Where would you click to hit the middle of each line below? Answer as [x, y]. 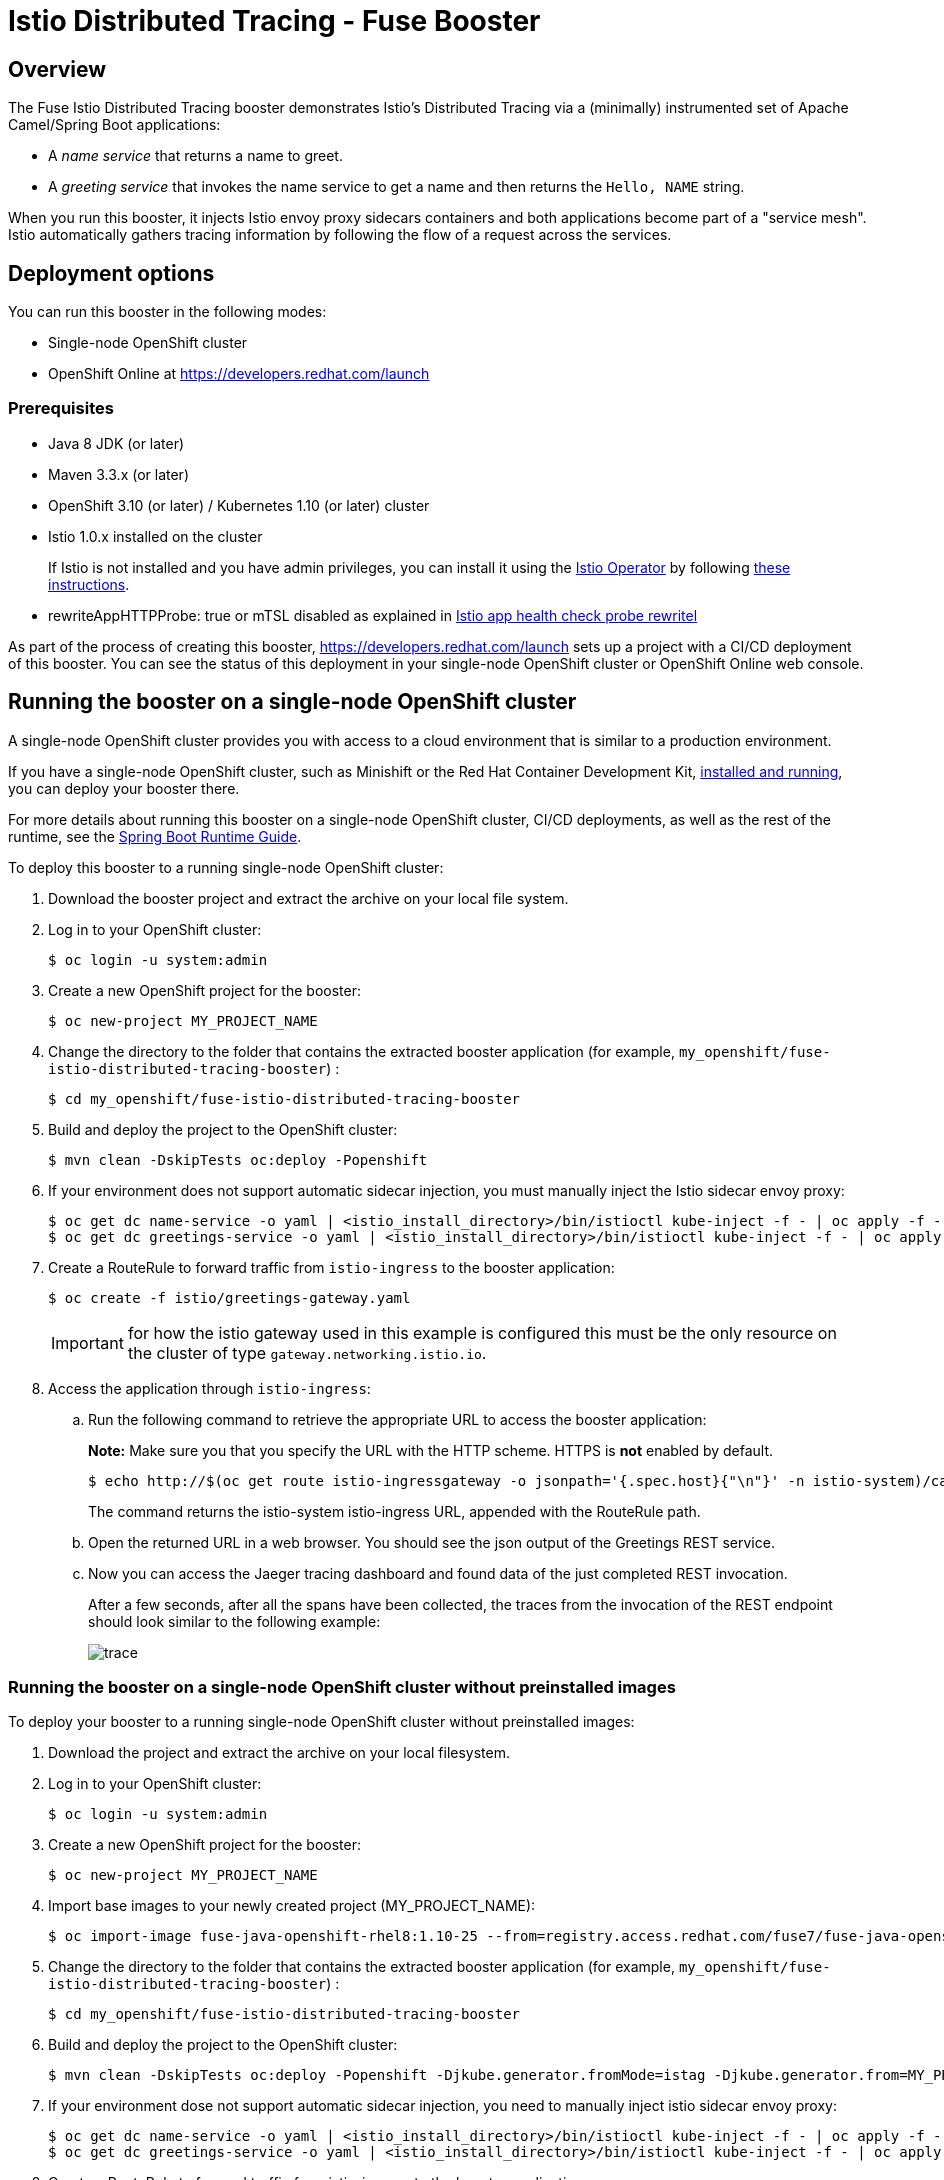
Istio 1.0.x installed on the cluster [155, 536]
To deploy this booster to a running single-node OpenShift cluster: [226, 867]
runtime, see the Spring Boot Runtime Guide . [155, 836]
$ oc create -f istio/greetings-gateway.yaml [229, 1297]
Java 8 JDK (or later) [116, 443]
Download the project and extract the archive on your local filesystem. [279, 1753]
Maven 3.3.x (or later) [118, 474]
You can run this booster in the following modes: [167, 312]
